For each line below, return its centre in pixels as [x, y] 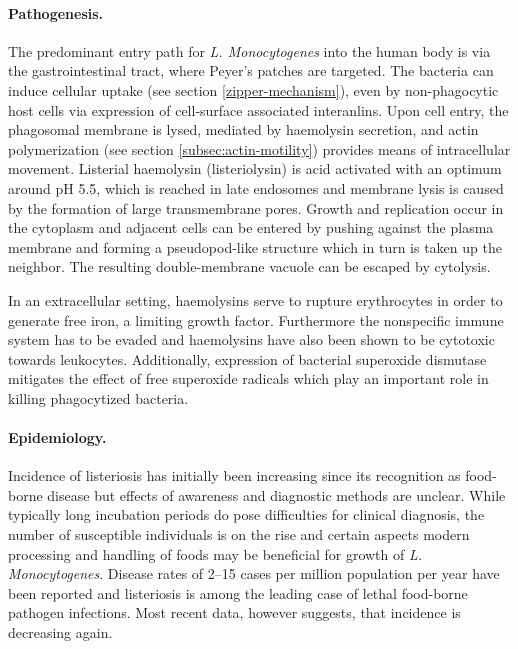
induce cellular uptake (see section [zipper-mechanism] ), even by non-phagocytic [253, 89]
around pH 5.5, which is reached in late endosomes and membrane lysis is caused [256, 187]
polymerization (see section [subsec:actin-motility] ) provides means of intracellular [259, 148]
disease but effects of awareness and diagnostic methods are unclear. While [276, 494]
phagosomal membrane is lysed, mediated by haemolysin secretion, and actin [243, 129]
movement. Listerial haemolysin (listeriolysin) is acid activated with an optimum [255, 168]
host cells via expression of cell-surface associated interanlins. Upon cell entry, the [258, 109]
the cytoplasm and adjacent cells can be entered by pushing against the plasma [251, 227]
